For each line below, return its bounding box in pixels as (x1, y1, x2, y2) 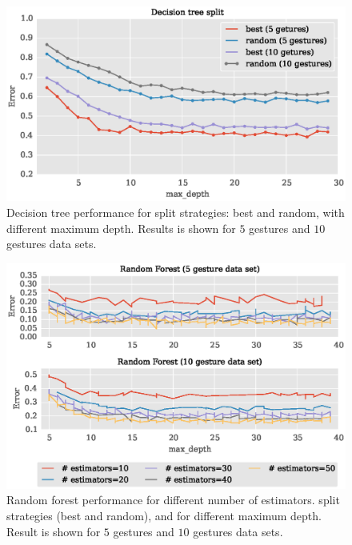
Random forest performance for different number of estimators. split (6, 491, 340, 508)
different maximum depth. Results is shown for (6, 219, 236, 236)
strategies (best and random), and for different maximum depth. (6, 507, 322, 523)
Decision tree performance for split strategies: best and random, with (6, 204, 345, 221)
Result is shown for (6, 523, 101, 539)
